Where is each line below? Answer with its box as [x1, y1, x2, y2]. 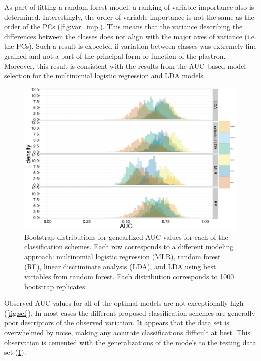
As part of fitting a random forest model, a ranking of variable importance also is [4, 2, 254, 12]
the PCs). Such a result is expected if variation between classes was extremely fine [4, 41, 257, 51]
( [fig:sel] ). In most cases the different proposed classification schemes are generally [4, 307, 255, 318]
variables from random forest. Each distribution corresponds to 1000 [24, 271, 234, 282]
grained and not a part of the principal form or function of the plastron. [4, 50, 226, 61]
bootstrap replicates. [24, 281, 87, 291]
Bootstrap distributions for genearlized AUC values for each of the [24, 231, 228, 242]
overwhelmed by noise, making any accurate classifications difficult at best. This [4, 327, 250, 338]
